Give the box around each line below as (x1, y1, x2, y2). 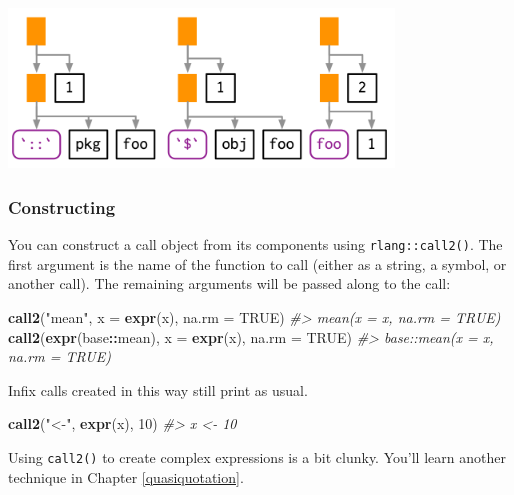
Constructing (8, 194, 116, 219)
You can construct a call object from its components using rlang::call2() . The (8, 234, 503, 255)
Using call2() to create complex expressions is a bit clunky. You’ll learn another (8, 446, 506, 467)
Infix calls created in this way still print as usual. (8, 379, 308, 400)
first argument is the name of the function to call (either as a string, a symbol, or (8, 253, 507, 274)
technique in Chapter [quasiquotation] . (8, 466, 244, 487)
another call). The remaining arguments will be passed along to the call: (8, 273, 451, 294)
